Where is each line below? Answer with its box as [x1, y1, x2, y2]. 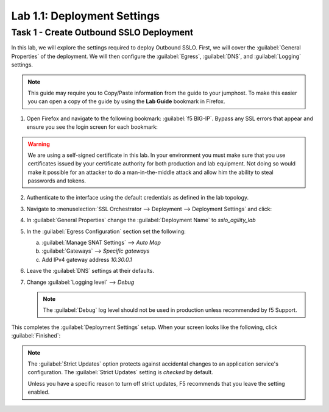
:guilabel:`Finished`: [11, 332, 61, 339]
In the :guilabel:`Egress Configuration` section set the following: [26, 228, 186, 235]
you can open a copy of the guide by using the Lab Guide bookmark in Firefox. [27, 98, 225, 105]
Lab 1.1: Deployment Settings [11, 9, 160, 23]
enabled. [27, 388, 50, 396]
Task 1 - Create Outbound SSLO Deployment [11, 27, 194, 38]
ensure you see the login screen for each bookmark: [26, 123, 158, 131]
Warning [27, 140, 50, 148]
